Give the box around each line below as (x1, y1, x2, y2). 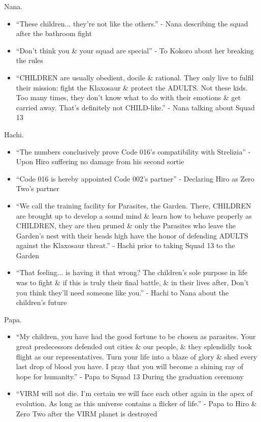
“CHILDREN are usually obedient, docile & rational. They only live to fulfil (16, 72, 254, 82)
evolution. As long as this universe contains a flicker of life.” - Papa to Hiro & (16, 398, 257, 408)
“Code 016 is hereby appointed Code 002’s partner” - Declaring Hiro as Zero (16, 173, 254, 184)
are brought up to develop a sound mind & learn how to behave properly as (16, 210, 252, 221)
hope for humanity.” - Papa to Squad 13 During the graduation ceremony (16, 371, 244, 381)
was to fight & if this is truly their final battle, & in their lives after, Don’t (16, 277, 249, 288)
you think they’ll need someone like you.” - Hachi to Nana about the (16, 287, 229, 297)
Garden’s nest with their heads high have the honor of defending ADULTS (16, 230, 248, 240)
